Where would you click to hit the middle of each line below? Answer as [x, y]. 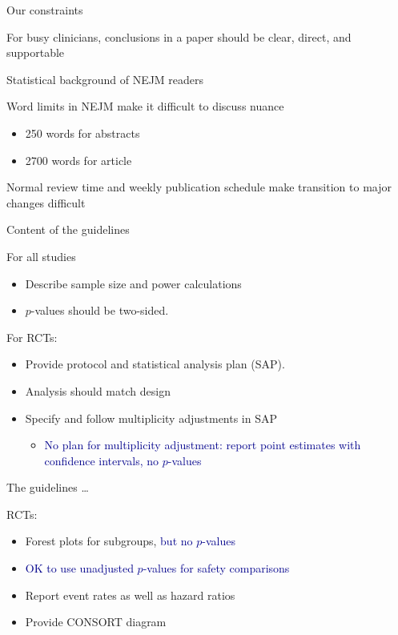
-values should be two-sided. [100, 310]
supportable [36, 52]
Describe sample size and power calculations [133, 283]
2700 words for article [78, 160]
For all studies [41, 256]
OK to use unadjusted [79, 568]
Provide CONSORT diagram [96, 622]
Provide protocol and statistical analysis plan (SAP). [155, 364]
